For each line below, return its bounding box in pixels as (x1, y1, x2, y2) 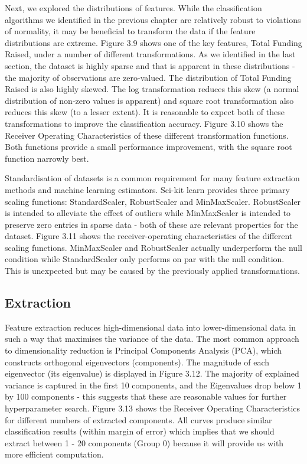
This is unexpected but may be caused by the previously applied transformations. (5, 264, 300, 277)
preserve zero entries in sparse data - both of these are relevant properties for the (5, 218, 298, 230)
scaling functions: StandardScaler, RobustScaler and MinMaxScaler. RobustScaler (5, 195, 301, 207)
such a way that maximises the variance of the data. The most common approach (5, 332, 299, 345)
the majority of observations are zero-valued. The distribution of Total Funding (5, 71, 292, 83)
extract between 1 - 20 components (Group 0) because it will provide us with (5, 436, 284, 449)
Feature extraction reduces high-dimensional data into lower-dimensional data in (5, 321, 296, 333)
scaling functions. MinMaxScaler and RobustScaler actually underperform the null (5, 241, 302, 253)
